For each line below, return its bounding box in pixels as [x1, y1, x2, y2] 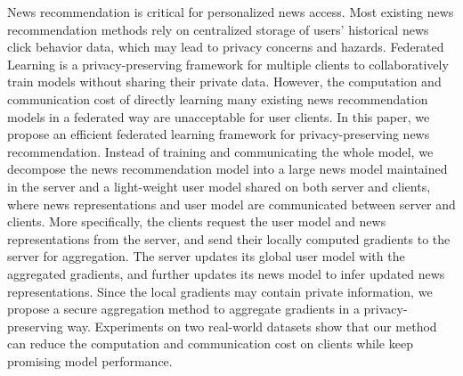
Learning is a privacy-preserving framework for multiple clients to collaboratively [7, 54, 449, 73]
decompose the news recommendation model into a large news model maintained [7, 159, 448, 178]
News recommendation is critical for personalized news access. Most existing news [7, 3, 454, 20]
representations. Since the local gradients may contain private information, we [7, 282, 433, 300]
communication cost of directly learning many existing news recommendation [7, 89, 428, 108]
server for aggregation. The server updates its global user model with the [7, 247, 405, 266]
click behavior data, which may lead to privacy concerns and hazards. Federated [7, 37, 444, 56]
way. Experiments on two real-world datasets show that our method [67, 316, 437, 335]
